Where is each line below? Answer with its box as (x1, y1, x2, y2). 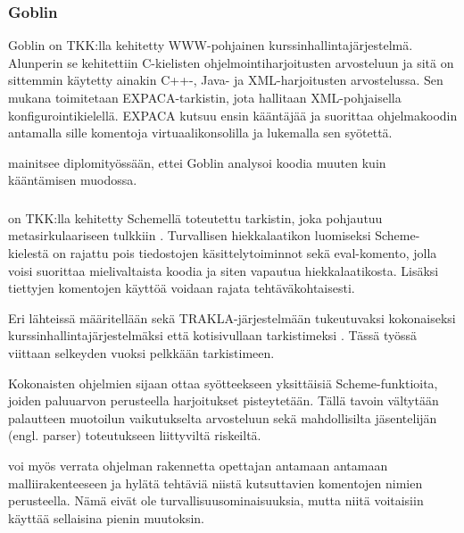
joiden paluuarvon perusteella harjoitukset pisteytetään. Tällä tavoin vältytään (8, 391, 439, 410)
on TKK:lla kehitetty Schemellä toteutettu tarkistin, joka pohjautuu (8, 208, 383, 227)
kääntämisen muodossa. (8, 171, 137, 189)
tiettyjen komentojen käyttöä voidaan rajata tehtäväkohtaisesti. (8, 279, 355, 297)
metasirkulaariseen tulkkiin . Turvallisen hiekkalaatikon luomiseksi (8, 226, 371, 245)
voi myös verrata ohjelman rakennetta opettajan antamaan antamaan (8, 456, 388, 475)
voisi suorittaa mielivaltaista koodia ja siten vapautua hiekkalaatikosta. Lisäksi (8, 261, 439, 279)
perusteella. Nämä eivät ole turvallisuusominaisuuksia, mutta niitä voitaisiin (8, 491, 424, 510)
